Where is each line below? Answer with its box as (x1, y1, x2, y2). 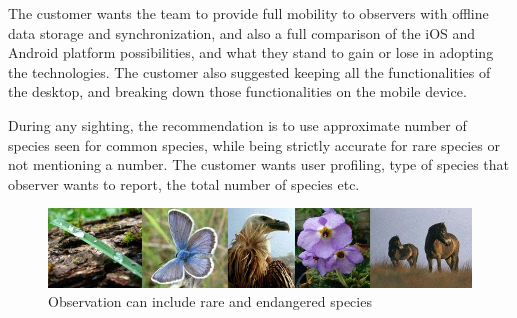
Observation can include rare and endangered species (48, 291, 372, 312)
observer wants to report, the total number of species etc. (8, 173, 360, 194)
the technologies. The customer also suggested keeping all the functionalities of (8, 61, 491, 82)
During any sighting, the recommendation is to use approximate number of (8, 114, 467, 135)
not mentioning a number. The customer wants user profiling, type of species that (8, 154, 510, 175)
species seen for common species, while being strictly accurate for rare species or (8, 134, 500, 155)
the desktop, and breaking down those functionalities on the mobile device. (8, 81, 467, 102)
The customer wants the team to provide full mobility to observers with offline (8, 3, 489, 23)
